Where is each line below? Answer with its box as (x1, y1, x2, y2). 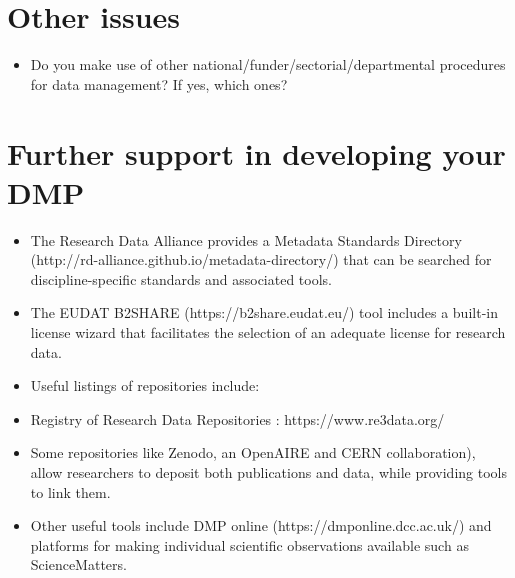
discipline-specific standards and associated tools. (30, 268, 332, 289)
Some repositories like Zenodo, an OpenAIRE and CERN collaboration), (30, 442, 476, 463)
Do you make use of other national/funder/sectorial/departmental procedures (30, 54, 506, 75)
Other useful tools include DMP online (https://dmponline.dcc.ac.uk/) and (30, 515, 492, 536)
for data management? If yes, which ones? (30, 73, 288, 94)
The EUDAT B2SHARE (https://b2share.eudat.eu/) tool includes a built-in (30, 302, 498, 323)
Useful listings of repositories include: (30, 375, 260, 396)
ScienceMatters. (30, 554, 127, 575)
